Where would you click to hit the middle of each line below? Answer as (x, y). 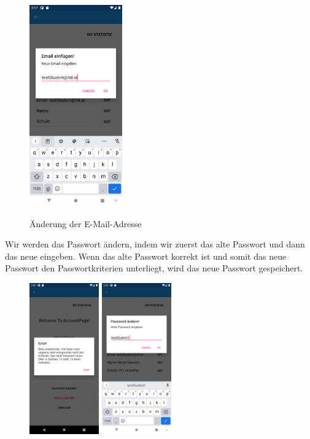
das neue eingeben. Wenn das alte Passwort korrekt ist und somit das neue (146, 256)
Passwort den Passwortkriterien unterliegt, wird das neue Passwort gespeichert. (154, 268)
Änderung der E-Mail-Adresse (86, 223)
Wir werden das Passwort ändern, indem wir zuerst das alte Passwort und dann (155, 244)
